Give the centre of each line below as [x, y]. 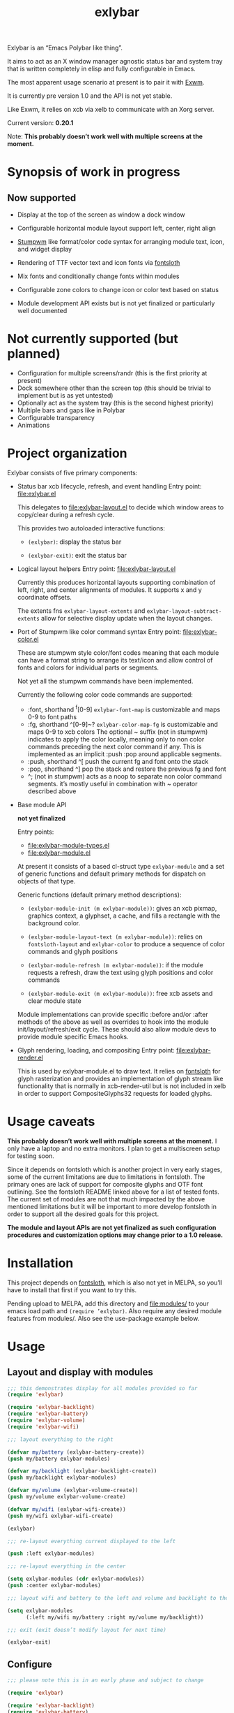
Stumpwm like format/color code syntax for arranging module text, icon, [121, 242]
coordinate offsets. [44, 598]
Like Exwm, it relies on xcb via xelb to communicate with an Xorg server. [111, 110]
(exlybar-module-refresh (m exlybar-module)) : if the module [115, 964]
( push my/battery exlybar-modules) [59, 1459]
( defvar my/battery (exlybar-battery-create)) [76, 1452]
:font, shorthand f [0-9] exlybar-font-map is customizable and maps [124, 709]
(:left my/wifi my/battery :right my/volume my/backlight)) [115, 1617]
